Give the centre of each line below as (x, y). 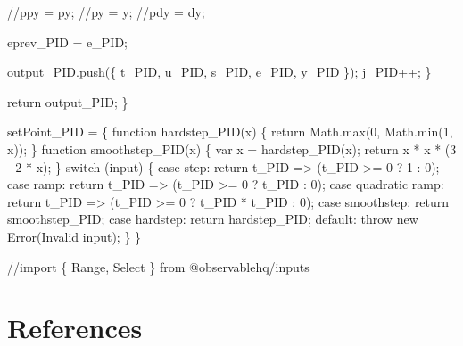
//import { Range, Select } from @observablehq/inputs (158, 266)
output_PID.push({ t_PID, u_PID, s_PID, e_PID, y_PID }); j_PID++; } (219, 72)
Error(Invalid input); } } (74, 236)
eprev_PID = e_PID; (67, 41)
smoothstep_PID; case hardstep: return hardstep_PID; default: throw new (213, 219)
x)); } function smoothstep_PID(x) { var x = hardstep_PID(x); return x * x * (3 (232, 148)
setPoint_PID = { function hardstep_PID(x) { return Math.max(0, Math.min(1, (230, 132)
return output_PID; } (68, 101)
